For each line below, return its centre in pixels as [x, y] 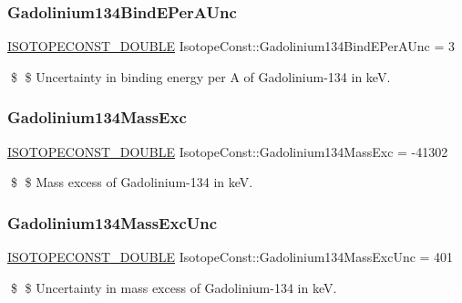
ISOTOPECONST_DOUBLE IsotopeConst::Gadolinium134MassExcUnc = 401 [231, 257]
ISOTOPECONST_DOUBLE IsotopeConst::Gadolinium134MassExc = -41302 [228, 151]
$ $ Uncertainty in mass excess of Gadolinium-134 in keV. [174, 287]
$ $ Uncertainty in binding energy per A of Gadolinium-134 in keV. [200, 76]
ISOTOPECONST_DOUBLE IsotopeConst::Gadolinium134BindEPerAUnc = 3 [231, 46]
